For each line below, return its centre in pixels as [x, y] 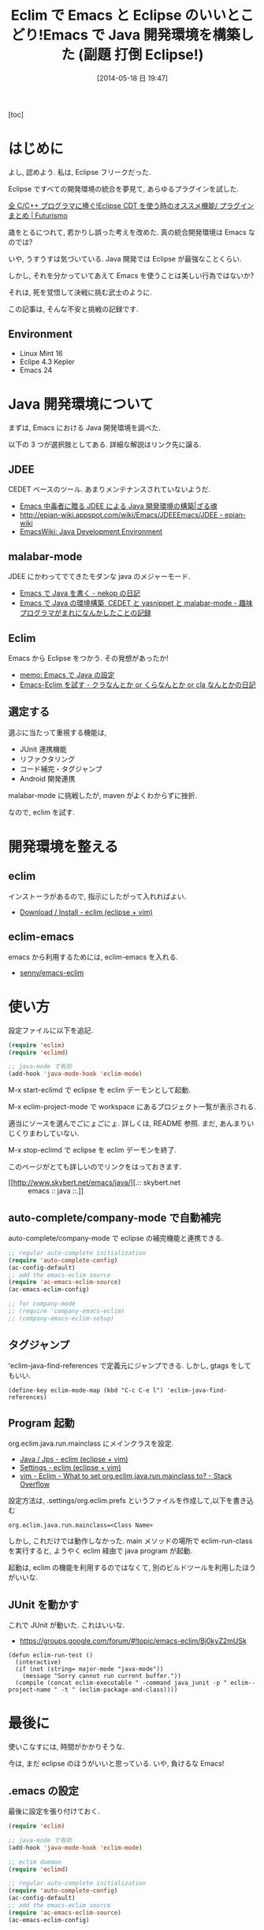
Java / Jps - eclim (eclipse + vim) [74, 1459]
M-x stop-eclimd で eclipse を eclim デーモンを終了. [93, 1150]
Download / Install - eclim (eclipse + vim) [86, 912]
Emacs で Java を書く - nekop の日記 [80, 593]
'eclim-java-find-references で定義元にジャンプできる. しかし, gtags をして [130, 1365]
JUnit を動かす [44, 1604]
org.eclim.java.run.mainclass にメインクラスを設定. [91, 1444]
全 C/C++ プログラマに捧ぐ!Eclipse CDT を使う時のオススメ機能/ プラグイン [131, 206]
